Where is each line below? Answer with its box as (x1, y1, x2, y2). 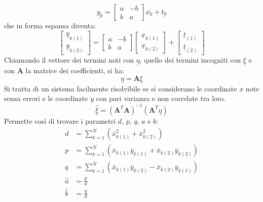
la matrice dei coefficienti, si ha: (25, 65, 125, 76)
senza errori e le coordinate (4, 93, 88, 104)
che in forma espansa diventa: (4, 20, 96, 30)
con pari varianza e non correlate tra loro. (96, 93, 226, 104)
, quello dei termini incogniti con (139, 54, 241, 65)
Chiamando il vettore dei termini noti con (4, 54, 134, 65)
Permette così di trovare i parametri (4, 115, 116, 126)
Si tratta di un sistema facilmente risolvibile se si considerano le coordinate (4, 83, 237, 93)
